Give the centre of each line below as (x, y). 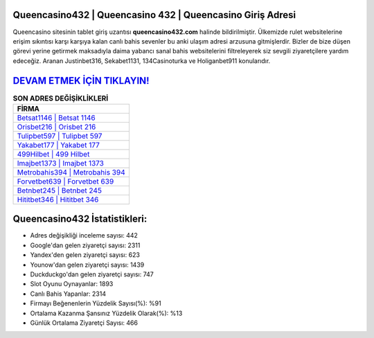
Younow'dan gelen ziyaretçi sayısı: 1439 (87, 265)
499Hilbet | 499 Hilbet (53, 154)
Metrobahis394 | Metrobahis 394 (71, 172)
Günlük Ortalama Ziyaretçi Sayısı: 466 (84, 323)
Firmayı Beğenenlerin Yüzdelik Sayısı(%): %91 (96, 303)
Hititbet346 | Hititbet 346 (58, 199)
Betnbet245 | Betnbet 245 (59, 190)
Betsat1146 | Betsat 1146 (56, 118)
